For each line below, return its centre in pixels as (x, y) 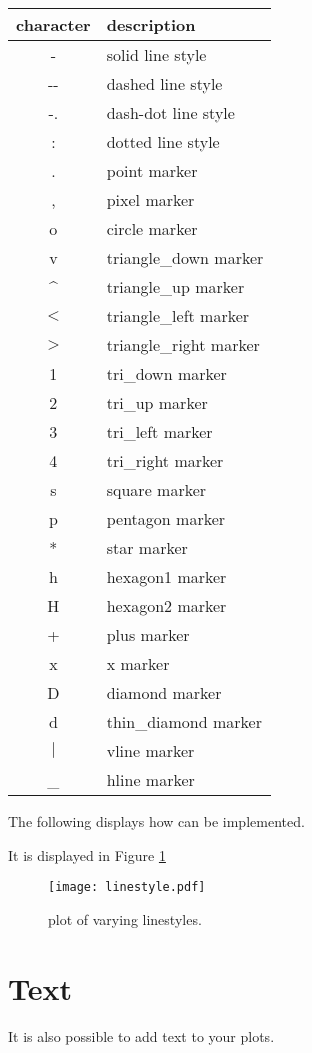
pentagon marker (166, 518)
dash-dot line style (170, 112)
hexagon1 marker (166, 576)
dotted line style (163, 141)
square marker (156, 489)
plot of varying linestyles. (125, 918)
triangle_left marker (178, 315)
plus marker (148, 634)
